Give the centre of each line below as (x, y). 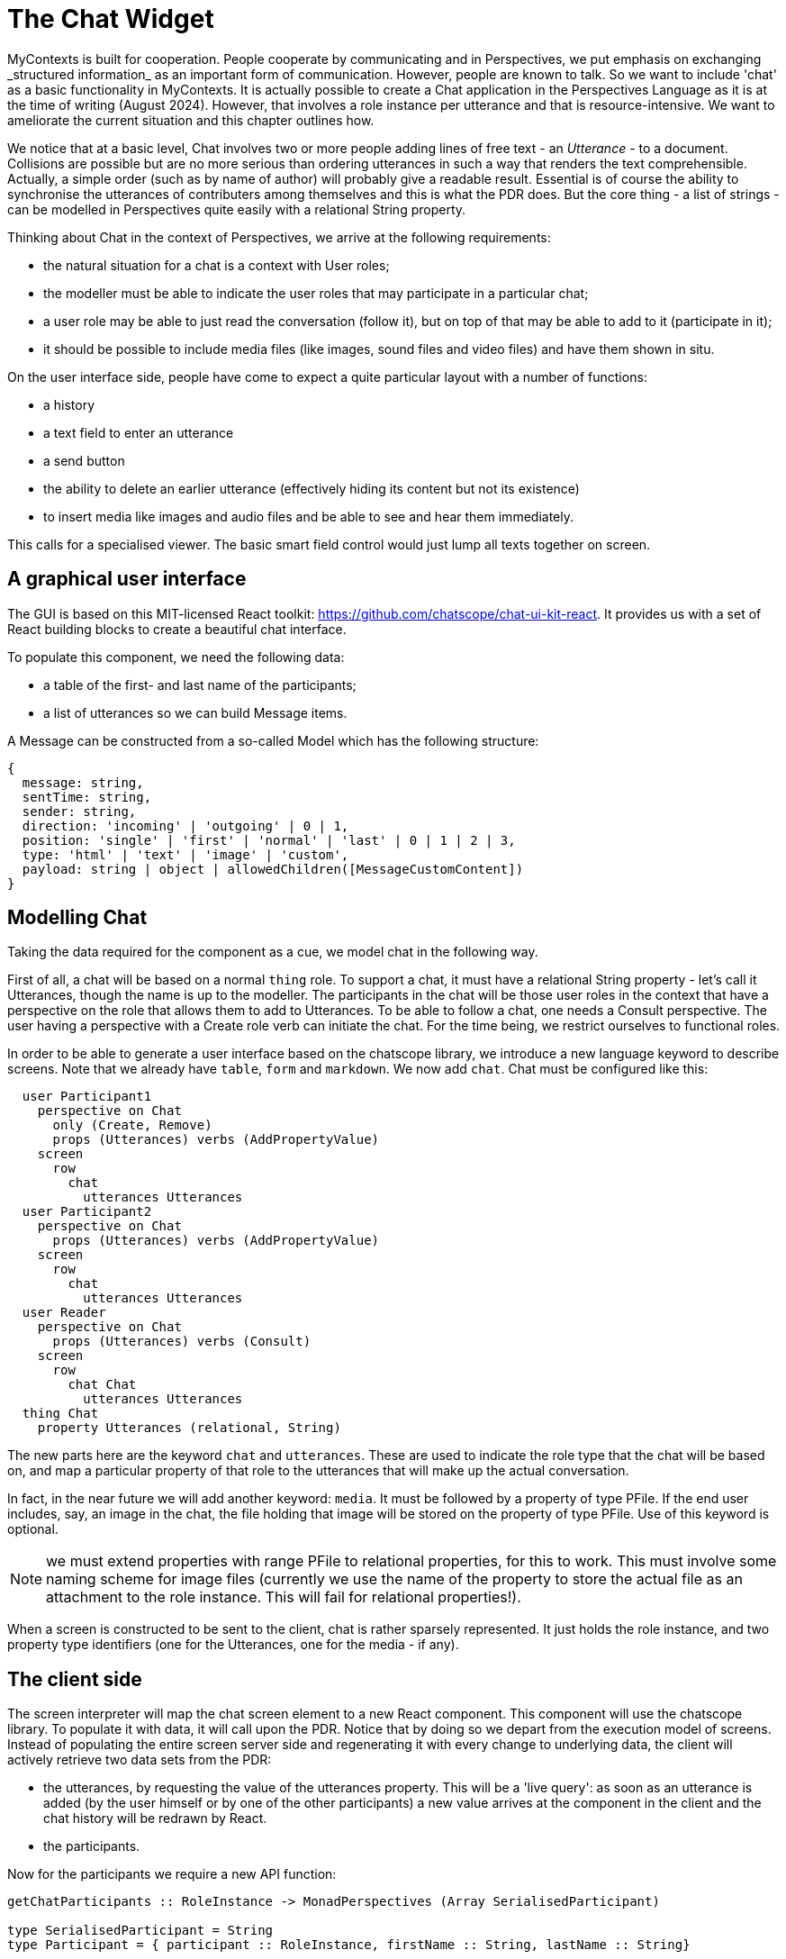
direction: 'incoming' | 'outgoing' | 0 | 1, (185, 825)
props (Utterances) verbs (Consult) (182, 1342)
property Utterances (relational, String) (189, 1428)
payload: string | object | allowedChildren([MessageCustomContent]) (273, 869)
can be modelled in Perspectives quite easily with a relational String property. (237, 209)
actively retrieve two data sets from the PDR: (140, 1760)
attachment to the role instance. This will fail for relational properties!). (284, 1597)
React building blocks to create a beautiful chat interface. (177, 629)
